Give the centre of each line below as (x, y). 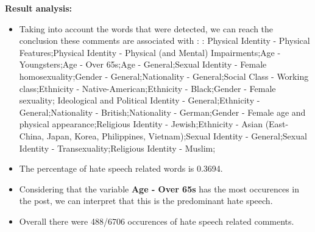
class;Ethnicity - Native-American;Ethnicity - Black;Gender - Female (147, 88)
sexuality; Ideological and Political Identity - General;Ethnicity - (140, 100)
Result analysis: (39, 8)
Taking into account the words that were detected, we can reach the (146, 28)
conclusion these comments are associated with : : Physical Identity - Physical (165, 40)
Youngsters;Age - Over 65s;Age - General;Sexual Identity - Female (143, 64)
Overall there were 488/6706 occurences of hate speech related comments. (157, 221)
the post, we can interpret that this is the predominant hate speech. (146, 201)
